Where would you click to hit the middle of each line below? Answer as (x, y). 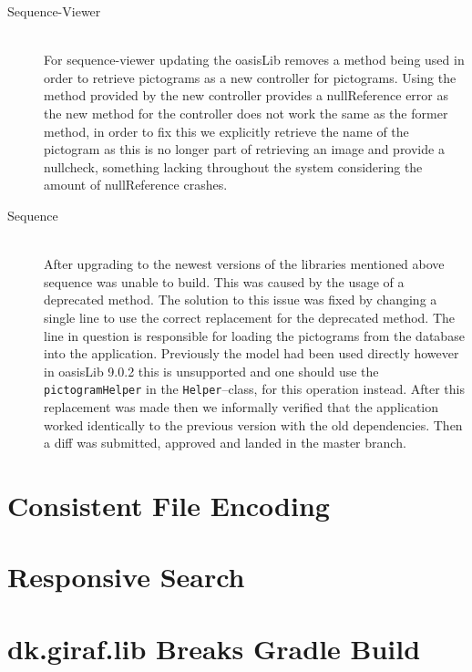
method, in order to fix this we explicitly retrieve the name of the (226, 131)
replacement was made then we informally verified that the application (241, 406)
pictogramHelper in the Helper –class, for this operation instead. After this (254, 389)
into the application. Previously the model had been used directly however (251, 353)
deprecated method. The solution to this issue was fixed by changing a (241, 300)
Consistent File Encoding (169, 505)
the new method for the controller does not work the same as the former (246, 113)
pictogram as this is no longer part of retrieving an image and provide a (244, 149)
